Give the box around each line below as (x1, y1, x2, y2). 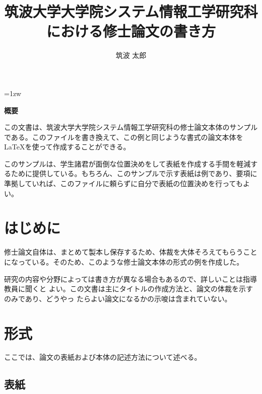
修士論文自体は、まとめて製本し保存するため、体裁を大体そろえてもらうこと (4, 247, 257, 257)
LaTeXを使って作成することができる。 (4, 141, 130, 152)
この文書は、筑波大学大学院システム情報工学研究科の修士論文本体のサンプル (4, 122, 258, 132)
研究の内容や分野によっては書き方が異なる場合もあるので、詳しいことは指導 (4, 273, 257, 284)
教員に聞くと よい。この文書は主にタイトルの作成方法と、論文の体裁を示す (4, 283, 253, 294)
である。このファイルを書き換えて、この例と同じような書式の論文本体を (4, 131, 243, 142)
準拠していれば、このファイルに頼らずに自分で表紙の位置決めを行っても (4, 178, 243, 189)
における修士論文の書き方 (46, 21, 216, 41)
